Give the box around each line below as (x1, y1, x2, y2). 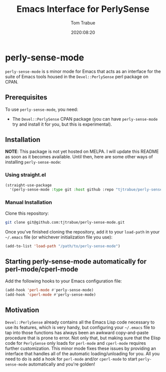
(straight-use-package (5, 183, 52, 187)
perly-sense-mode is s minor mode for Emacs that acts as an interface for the (5, 68, 161, 74)
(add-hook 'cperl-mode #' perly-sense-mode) (5, 292, 96, 297)
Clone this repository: (5, 210, 49, 216)
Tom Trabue (71, 20, 95, 26)
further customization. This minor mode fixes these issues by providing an (5, 345, 157, 351)
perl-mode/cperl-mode (5, 265, 79, 273)
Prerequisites (5, 93, 47, 102)
